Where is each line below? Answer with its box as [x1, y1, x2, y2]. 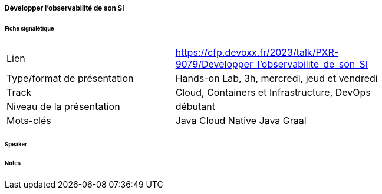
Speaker [5, 141, 27, 148]
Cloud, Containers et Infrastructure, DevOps [175, 86, 371, 98]
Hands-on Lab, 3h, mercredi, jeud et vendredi [175, 72, 378, 84]
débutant [175, 100, 216, 112]
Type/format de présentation [6, 72, 134, 84]
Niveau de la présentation [6, 100, 120, 112]
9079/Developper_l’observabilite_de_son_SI [175, 58, 368, 70]
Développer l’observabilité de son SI [5, 4, 124, 12]
